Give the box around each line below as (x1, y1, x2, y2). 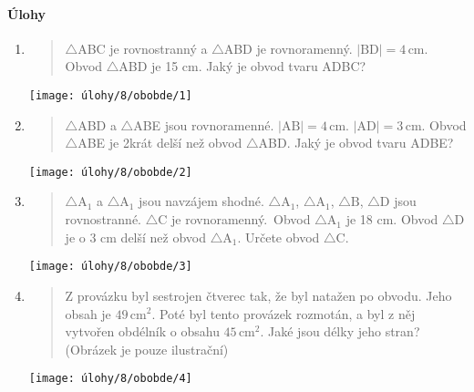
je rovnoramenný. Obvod (170, 210, 311, 229)
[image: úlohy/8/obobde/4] (28, 372, 192, 386)
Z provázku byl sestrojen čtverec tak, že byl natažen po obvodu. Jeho (65, 285, 452, 304)
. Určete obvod (237, 227, 320, 246)
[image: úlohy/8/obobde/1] (28, 88, 192, 102)
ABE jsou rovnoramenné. (133, 115, 274, 134)
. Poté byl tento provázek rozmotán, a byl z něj (151, 304, 416, 323)
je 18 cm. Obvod (345, 210, 438, 229)
